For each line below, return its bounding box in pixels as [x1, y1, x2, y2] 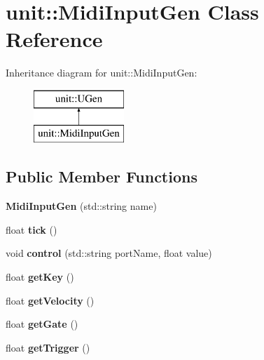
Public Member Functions [6, 166, 197, 187]
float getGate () [6, 316, 78, 331]
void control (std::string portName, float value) [6, 246, 212, 260]
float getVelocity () [6, 293, 95, 307]
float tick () [6, 222, 57, 236]
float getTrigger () [6, 340, 90, 354]
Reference [6, 25, 103, 53]
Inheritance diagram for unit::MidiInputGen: [6, 65, 197, 80]
